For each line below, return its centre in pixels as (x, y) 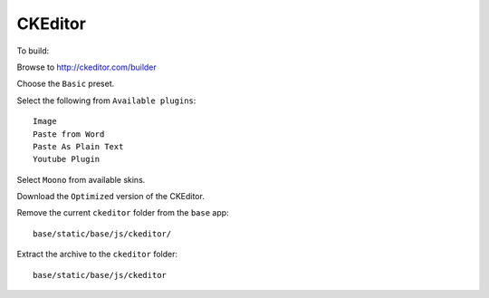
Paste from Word (69, 134)
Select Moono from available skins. (81, 179)
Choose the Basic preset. (66, 84)
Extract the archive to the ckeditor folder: (97, 255)
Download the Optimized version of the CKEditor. (111, 197)
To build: (33, 51)
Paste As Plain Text (78, 146)
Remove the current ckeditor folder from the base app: (123, 213)
